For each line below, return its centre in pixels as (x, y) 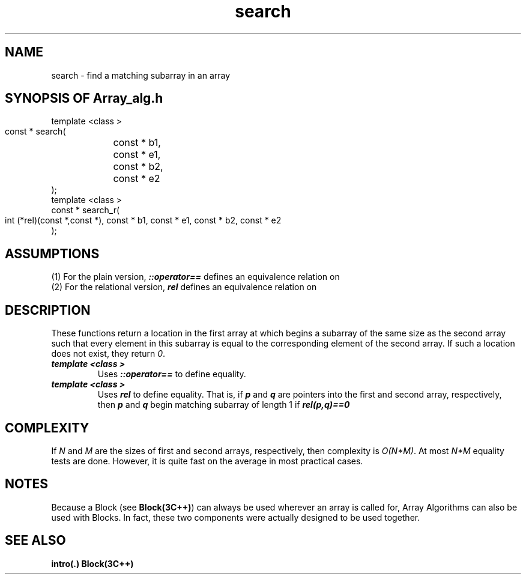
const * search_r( (86, 210)
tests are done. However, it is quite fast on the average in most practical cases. (207, 461)
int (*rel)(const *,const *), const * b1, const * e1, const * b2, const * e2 (143, 220)
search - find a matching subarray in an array (141, 75)
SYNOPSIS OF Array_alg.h (84, 99)
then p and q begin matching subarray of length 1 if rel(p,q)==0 (224, 405)
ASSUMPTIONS (52, 253)
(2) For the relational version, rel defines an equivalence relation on (184, 287)
